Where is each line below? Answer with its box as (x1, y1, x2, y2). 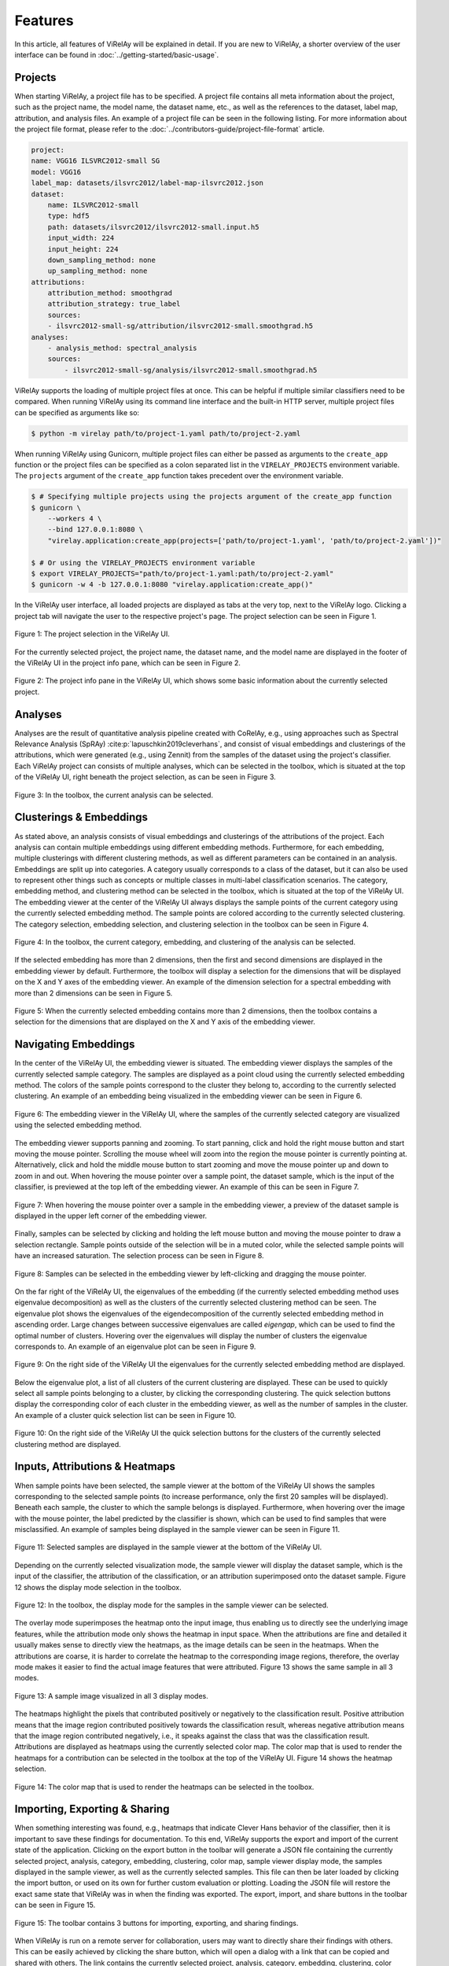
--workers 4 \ (47, 514, 102, 523)
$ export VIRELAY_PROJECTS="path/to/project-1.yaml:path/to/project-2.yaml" (31, 569, 334, 578)
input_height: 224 (47, 245, 119, 253)
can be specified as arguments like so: (14, 407, 140, 417)
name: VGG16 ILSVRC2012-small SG (31, 156, 160, 165)
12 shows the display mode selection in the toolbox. (14, 1582, 182, 1592)
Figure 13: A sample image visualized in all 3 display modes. (14, 1691, 208, 1700)
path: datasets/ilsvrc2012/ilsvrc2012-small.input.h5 (47, 223, 259, 231)
